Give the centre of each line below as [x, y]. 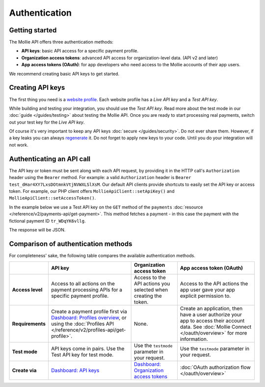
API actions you [152, 284]
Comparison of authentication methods [71, 244]
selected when [151, 290]
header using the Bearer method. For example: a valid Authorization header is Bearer [100, 178]
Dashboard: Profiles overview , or [89, 318]
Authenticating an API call [50, 159]
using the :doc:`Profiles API [82, 324]
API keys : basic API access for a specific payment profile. [80, 51]
